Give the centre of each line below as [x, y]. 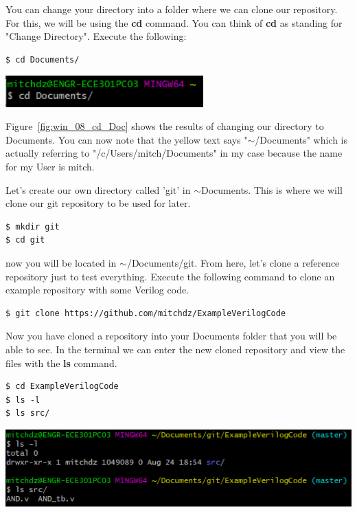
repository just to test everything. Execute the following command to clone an [170, 276]
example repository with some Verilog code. [97, 290]
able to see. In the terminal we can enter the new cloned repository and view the [175, 349]
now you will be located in [61, 262]
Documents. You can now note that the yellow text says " [127, 139]
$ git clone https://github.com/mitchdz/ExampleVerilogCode [146, 313]
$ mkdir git [33, 226]
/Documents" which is [301, 139]
